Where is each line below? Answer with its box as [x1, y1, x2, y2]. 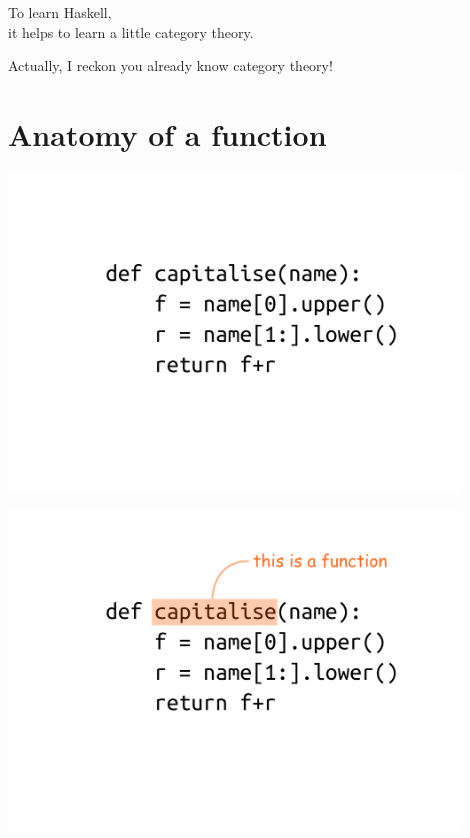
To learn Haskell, [8, 2, 112, 22]
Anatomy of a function [8, 113, 327, 154]
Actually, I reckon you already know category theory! [8, 55, 333, 76]
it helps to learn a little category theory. [8, 21, 254, 42]
